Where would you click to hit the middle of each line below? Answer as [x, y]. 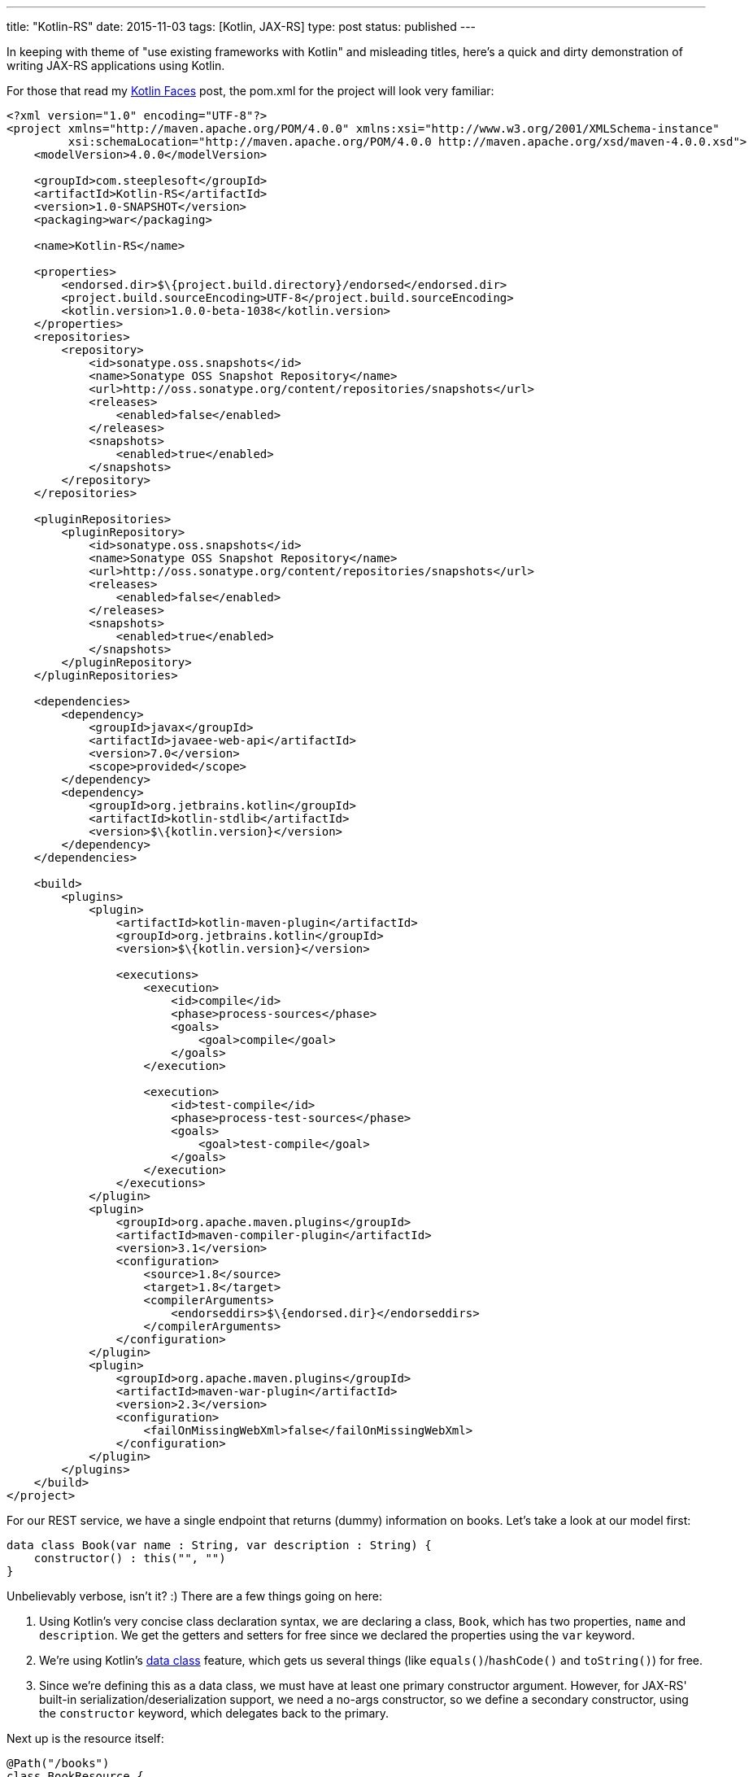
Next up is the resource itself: [85, 1738]
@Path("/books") [58, 1763]
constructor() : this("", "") [130, 1558]
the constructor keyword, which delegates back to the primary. [214, 1713]
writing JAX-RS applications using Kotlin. [116, 65]
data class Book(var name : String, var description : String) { [219, 1545]
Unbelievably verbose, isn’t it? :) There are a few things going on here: [194, 1596]
